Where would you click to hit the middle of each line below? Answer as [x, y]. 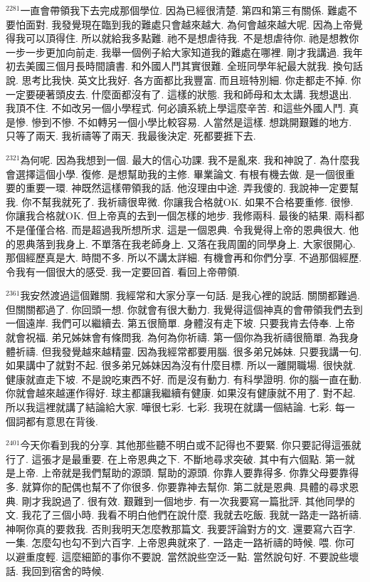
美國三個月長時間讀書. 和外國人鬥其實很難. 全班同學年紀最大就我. [177, 66]
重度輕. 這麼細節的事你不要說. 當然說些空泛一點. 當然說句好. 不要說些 [187, 556]
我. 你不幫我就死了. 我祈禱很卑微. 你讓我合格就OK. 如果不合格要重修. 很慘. [180, 201]
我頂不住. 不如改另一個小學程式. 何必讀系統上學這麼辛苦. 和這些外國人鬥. [176, 108]
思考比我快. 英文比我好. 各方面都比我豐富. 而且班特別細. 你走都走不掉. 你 [191, 79]
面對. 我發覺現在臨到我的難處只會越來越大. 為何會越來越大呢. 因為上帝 [189, 24]
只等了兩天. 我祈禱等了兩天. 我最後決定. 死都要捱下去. [131, 136]
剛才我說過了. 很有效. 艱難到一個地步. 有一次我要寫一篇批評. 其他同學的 [188, 500]
